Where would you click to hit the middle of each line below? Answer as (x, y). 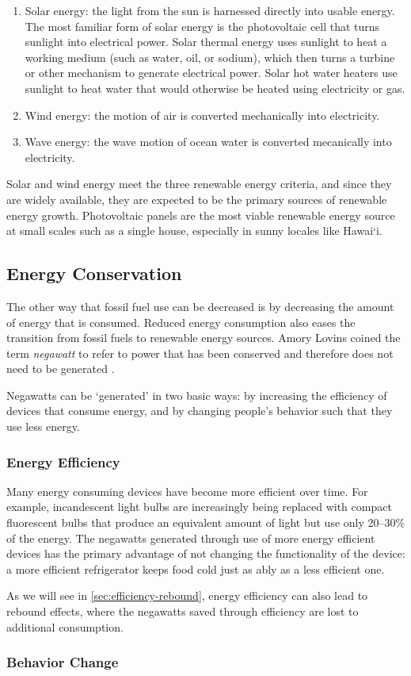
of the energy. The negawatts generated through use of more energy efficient (191, 538)
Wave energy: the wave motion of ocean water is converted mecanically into (208, 142)
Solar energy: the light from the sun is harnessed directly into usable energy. (210, 10)
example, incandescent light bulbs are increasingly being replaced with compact (199, 507)
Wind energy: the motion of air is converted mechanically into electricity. (202, 115)
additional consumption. (65, 626)
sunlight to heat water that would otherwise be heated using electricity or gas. (215, 88)
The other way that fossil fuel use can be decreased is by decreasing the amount (200, 306)
